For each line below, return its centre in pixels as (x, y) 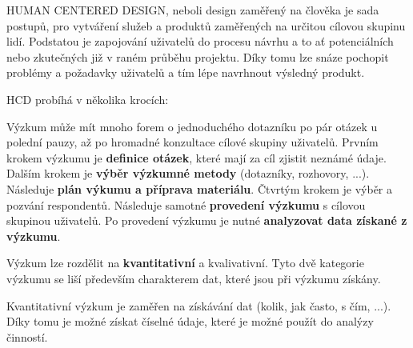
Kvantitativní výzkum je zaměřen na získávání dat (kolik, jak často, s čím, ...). (199, 305)
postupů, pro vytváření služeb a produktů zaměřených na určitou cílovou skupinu (206, 25)
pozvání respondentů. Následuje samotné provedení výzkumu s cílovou (186, 204)
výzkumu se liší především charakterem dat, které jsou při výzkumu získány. (194, 278)
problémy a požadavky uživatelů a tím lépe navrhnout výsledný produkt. (186, 72)
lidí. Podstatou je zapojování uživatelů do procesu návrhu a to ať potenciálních (200, 41)
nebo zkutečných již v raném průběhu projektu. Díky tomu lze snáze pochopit (198, 56)
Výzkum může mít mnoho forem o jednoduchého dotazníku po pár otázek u (192, 126)
